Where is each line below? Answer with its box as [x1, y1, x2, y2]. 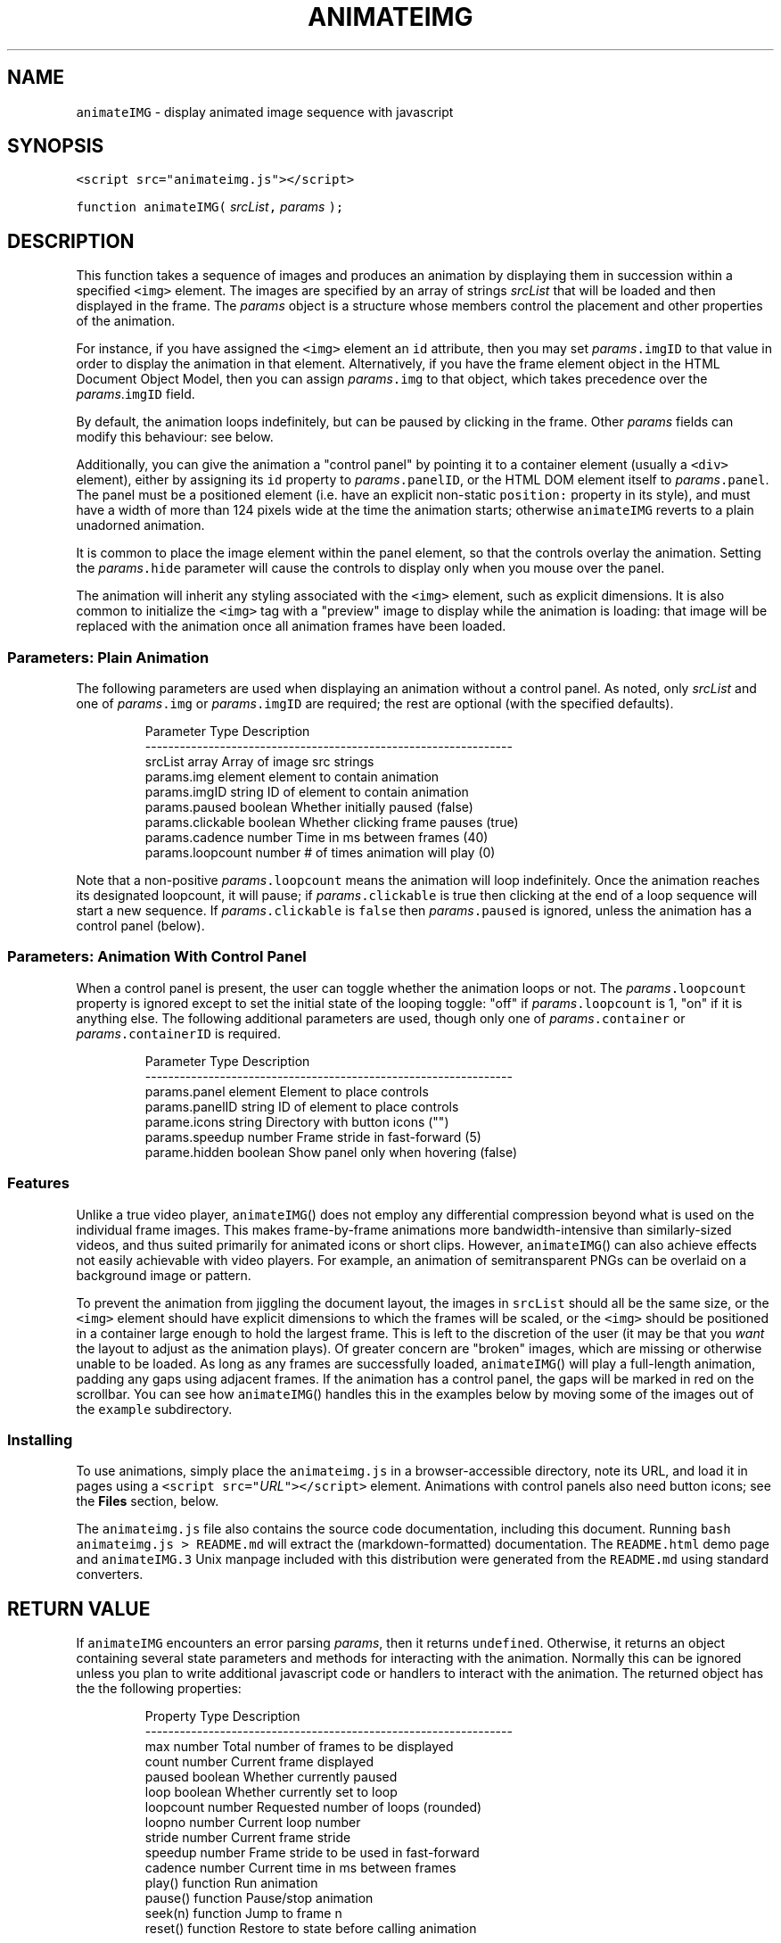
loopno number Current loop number [144, 1815, 361, 1831]
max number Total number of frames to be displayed [144, 1739, 454, 1755]
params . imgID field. [76, 386, 195, 402]
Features [7, 1174, 70, 1193]
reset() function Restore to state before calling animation [144, 1921, 477, 1937]
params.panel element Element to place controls [144, 1083, 429, 1099]
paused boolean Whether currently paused [144, 1769, 398, 1785]
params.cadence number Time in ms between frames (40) [144, 830, 489, 846]
